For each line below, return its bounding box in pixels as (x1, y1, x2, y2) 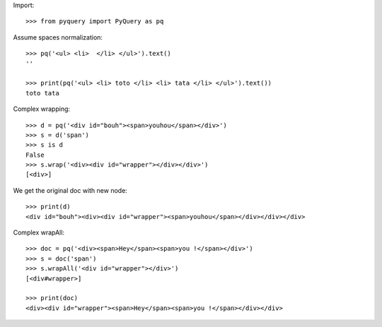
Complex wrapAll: (13, 228, 65, 237)
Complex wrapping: (13, 105, 71, 113)
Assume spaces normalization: (13, 32, 103, 42)
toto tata (25, 89, 59, 97)
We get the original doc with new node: (13, 186, 127, 194)
